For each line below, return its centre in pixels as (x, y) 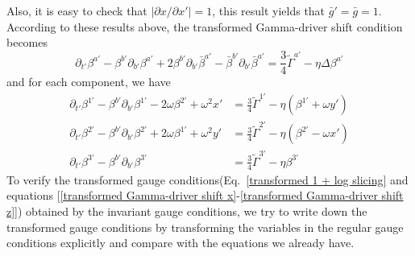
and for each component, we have (89, 82)
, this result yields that (269, 10)
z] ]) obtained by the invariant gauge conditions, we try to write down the (187, 211)
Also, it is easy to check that (77, 10)
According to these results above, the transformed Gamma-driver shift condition (205, 26)
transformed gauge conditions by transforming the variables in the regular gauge (205, 227)
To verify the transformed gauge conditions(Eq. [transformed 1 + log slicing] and (207, 179)
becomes (27, 42)
